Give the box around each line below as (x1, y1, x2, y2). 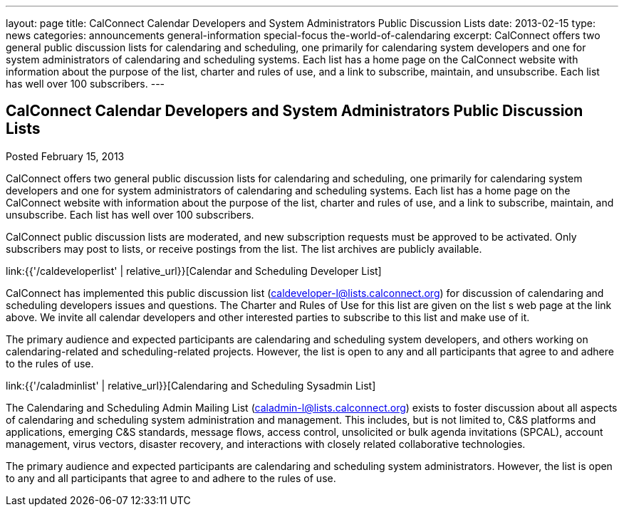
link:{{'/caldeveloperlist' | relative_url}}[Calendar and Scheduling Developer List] (6, 264, 382, 277)
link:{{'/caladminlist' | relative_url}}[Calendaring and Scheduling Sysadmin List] (6, 379, 376, 392)
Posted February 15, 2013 (6, 150, 125, 162)
